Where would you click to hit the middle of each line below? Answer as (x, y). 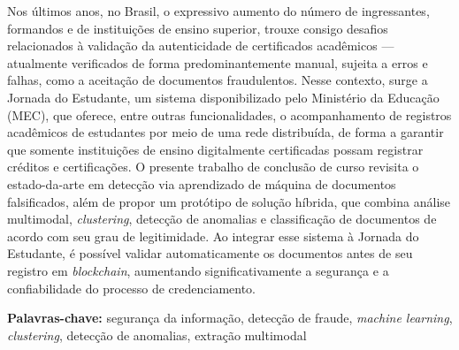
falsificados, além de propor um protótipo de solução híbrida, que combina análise (229, 201)
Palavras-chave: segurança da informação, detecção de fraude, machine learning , (230, 318)
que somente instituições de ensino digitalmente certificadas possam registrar (215, 149)
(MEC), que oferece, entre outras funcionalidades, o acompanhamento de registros (229, 114)
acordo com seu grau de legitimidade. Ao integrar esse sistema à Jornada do (213, 236)
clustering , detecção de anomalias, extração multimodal (157, 335)
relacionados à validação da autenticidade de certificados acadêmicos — (201, 46)
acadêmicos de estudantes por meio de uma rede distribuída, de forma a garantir (226, 132)
